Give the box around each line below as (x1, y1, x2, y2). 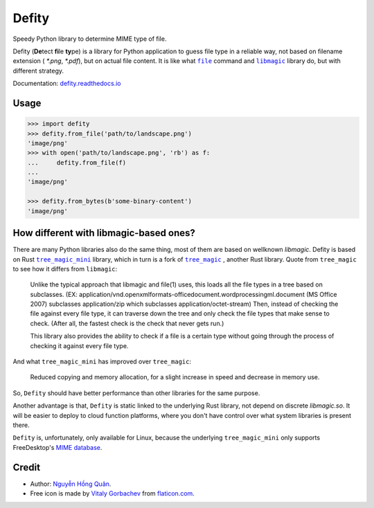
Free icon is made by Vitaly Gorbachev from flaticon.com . (30, 489, 195, 498)
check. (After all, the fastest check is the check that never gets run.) (30, 319, 224, 327)
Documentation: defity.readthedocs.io (12, 80, 121, 88)
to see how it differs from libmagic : (12, 264, 118, 273)
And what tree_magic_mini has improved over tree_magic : (12, 357, 192, 366)
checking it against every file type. (30, 341, 129, 350)
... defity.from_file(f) (27, 158, 127, 166)
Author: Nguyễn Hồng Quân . (30, 480, 112, 488)
